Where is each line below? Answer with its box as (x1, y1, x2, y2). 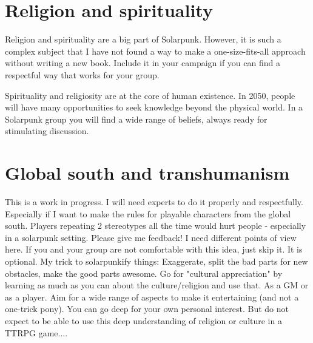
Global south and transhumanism (5, 160, 290, 185)
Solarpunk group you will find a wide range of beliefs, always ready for (5, 112, 268, 125)
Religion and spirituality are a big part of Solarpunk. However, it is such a (5, 33, 281, 46)
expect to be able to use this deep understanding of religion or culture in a (5, 314, 282, 327)
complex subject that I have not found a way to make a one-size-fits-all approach (5, 44, 306, 57)
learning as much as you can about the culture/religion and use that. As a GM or (5, 279, 309, 291)
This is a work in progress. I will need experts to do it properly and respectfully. (5, 195, 303, 208)
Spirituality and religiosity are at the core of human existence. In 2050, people (5, 89, 295, 101)
